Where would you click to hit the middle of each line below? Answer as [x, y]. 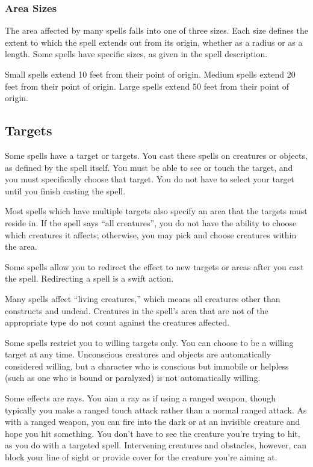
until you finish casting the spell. [65, 190]
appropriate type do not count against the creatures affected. [117, 322]
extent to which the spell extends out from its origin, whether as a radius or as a [154, 42]
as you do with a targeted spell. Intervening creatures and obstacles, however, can [156, 445]
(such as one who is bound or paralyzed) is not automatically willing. [133, 378]
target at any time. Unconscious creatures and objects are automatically [138, 354]
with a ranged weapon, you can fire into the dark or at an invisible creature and [153, 422]
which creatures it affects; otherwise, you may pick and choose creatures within [151, 234]
